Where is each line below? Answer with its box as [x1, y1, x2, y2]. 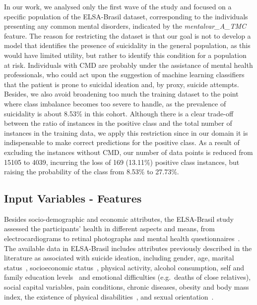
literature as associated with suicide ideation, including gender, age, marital [4, 253, 234, 263]
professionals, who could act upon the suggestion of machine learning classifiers [4, 69, 245, 80]
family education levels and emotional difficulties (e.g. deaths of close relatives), [4, 272, 251, 282]
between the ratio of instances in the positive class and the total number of [4, 118, 232, 128]
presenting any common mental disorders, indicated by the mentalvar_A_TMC [4, 21, 247, 31]
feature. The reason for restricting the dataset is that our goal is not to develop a [4, 30, 251, 41]
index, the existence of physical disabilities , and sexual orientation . [4, 291, 214, 302]
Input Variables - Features [4, 191, 142, 206]
